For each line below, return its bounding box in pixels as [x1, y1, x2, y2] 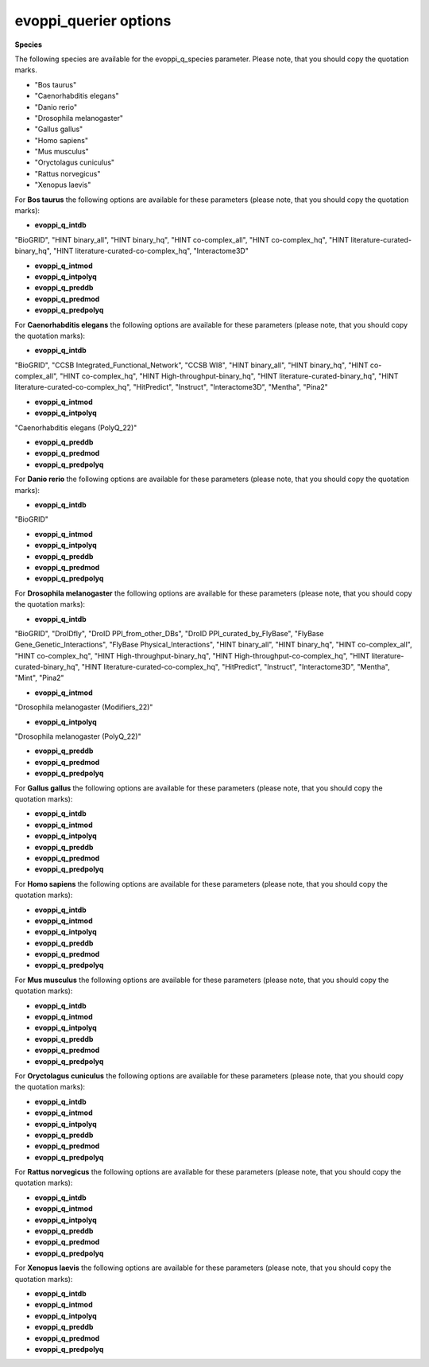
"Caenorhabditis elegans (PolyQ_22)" [14, 422, 137, 433]
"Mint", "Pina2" [14, 673, 64, 683]
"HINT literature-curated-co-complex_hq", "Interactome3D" [52, 247, 249, 256]
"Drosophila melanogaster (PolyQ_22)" [14, 732, 142, 741]
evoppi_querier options [14, 12, 172, 29]
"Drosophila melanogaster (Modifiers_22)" [14, 702, 153, 712]
